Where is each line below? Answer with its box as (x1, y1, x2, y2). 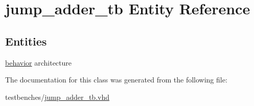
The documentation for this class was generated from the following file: (5, 74, 227, 85)
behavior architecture (5, 57, 72, 68)
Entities (5, 33, 47, 49)
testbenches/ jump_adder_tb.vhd (5, 91, 110, 102)
